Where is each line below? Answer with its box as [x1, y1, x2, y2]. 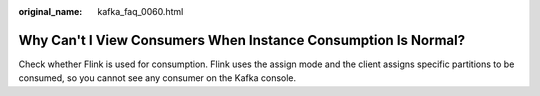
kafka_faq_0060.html [97, 6, 184, 17]
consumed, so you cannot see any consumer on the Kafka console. [18, 72, 297, 84]
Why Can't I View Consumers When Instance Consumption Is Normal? [18, 31, 465, 49]
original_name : [18, 6, 83, 17]
